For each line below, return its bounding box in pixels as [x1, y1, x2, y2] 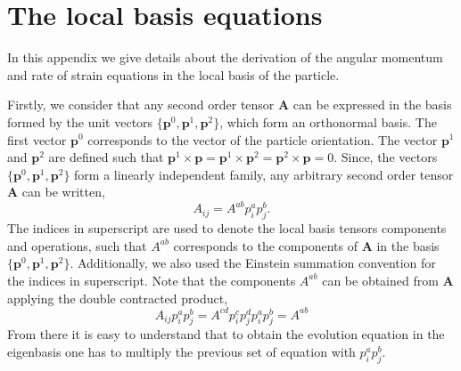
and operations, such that [7, 236, 147, 254]
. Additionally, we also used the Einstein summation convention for [70, 254, 436, 272]
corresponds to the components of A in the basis [173, 236, 440, 254]
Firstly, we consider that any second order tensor [7, 95, 275, 114]
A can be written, [7, 182, 105, 201]
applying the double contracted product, [7, 288, 228, 307]
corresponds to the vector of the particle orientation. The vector [87, 130, 438, 149]
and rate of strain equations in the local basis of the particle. [7, 65, 340, 84]
